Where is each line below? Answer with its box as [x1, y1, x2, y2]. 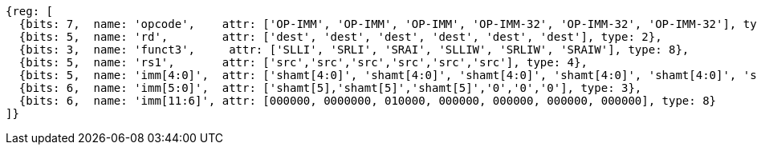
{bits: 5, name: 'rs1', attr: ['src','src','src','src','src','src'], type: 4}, [18, 56, 588, 69]
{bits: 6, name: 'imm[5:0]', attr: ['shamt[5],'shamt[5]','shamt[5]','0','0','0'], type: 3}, [18, 81, 642, 94]
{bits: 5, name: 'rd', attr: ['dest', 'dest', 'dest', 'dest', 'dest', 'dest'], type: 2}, [18, 30, 662, 43]
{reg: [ [6, 5, 54, 18]
